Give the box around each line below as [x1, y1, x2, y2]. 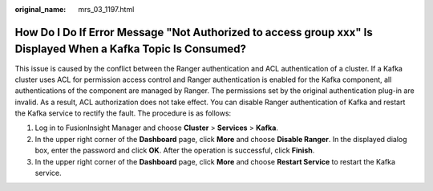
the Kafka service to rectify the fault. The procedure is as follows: [14, 108, 232, 118]
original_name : [14, 5, 67, 14]
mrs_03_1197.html [78, 5, 135, 14]
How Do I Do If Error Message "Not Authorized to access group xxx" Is [14, 25, 373, 39]
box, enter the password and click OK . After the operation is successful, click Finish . [34, 145, 315, 156]
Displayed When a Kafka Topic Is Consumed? [14, 43, 247, 56]
